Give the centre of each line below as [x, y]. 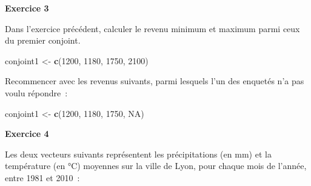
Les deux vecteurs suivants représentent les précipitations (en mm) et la [138, 154]
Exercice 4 [27, 134]
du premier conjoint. [43, 40]
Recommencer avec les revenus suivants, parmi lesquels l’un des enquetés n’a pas [155, 81]
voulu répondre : [36, 92]
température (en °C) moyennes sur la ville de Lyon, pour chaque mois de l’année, [156, 166]
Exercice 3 [27, 8]
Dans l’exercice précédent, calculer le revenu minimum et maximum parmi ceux [152, 28]
